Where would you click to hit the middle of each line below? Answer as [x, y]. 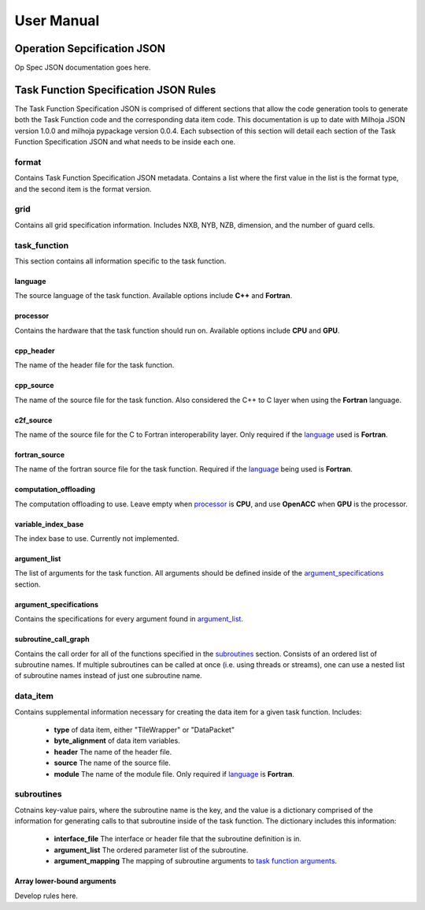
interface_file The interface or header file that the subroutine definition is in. [178, 839]
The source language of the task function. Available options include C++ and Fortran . [153, 296]
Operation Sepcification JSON [90, 48]
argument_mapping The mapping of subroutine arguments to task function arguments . [196, 861]
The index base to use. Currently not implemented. [97, 539]
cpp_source [34, 386]
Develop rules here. [46, 896]
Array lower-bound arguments [66, 881]
